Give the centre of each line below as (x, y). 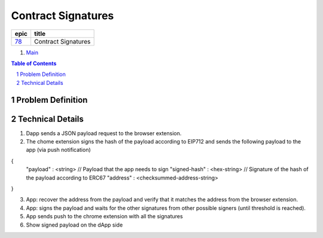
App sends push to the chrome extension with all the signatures (104, 216)
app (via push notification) (58, 150)
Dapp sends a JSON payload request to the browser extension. (104, 133)
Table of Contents (34, 63)
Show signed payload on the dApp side (74, 225)
